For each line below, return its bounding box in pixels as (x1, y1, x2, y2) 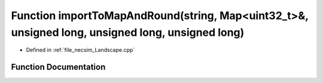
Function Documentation (11, 62, 106, 72)
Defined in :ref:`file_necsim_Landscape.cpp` (26, 47, 135, 54)
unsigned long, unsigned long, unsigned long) (11, 26, 245, 39)
